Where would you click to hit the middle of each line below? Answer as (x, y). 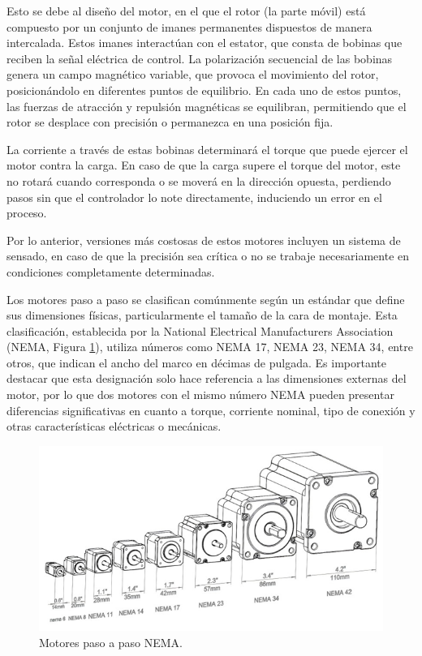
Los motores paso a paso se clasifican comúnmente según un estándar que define (206, 299)
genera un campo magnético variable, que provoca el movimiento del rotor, (193, 74)
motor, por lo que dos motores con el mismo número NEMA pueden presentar (200, 394)
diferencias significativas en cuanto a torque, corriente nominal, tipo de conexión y (211, 410)
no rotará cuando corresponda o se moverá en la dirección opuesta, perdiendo (199, 180)
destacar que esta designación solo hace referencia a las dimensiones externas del (207, 378)
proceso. (27, 213)
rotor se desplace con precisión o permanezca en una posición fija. (170, 122)
